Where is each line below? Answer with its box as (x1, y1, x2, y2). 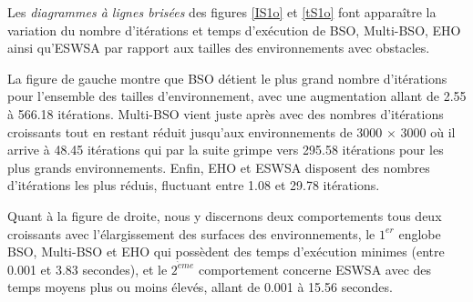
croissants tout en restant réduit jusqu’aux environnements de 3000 (7, 122, 383, 141)
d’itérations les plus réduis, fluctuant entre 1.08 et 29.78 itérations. (7, 176, 380, 195)
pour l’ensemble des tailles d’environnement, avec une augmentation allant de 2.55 (7, 86, 467, 106)
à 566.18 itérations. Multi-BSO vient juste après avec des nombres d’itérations (7, 104, 444, 123)
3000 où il (400, 122, 456, 141)
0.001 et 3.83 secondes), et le (7, 259, 168, 278)
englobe (398, 224, 441, 243)
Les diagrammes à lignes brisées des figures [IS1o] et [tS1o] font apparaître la (7, 3, 437, 21)
